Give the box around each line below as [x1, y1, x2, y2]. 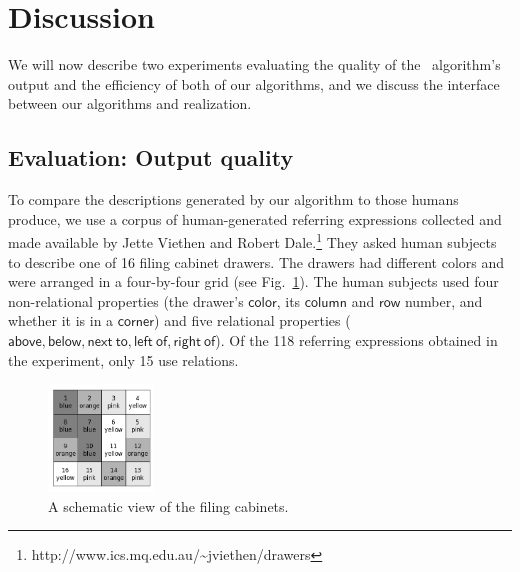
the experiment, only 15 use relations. [8, 349, 239, 370]
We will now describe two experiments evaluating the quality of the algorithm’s [8, 54, 501, 75]
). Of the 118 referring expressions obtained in [215, 329, 498, 350]
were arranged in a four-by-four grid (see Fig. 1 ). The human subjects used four [8, 271, 499, 292]
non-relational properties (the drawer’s [8, 290, 244, 311]
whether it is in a [8, 310, 114, 331]
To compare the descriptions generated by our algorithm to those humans [8, 189, 459, 210]
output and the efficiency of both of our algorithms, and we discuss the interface [8, 73, 500, 94]
